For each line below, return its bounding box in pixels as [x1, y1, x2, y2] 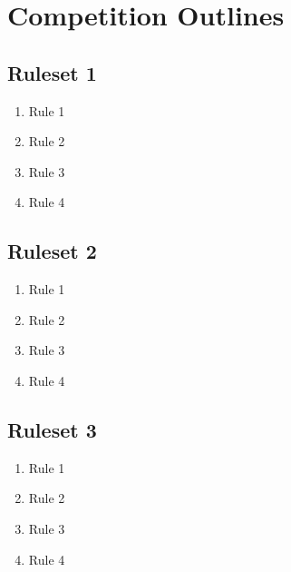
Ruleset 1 [7, 58, 97, 86]
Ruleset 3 [7, 415, 97, 443]
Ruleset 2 [7, 237, 97, 265]
